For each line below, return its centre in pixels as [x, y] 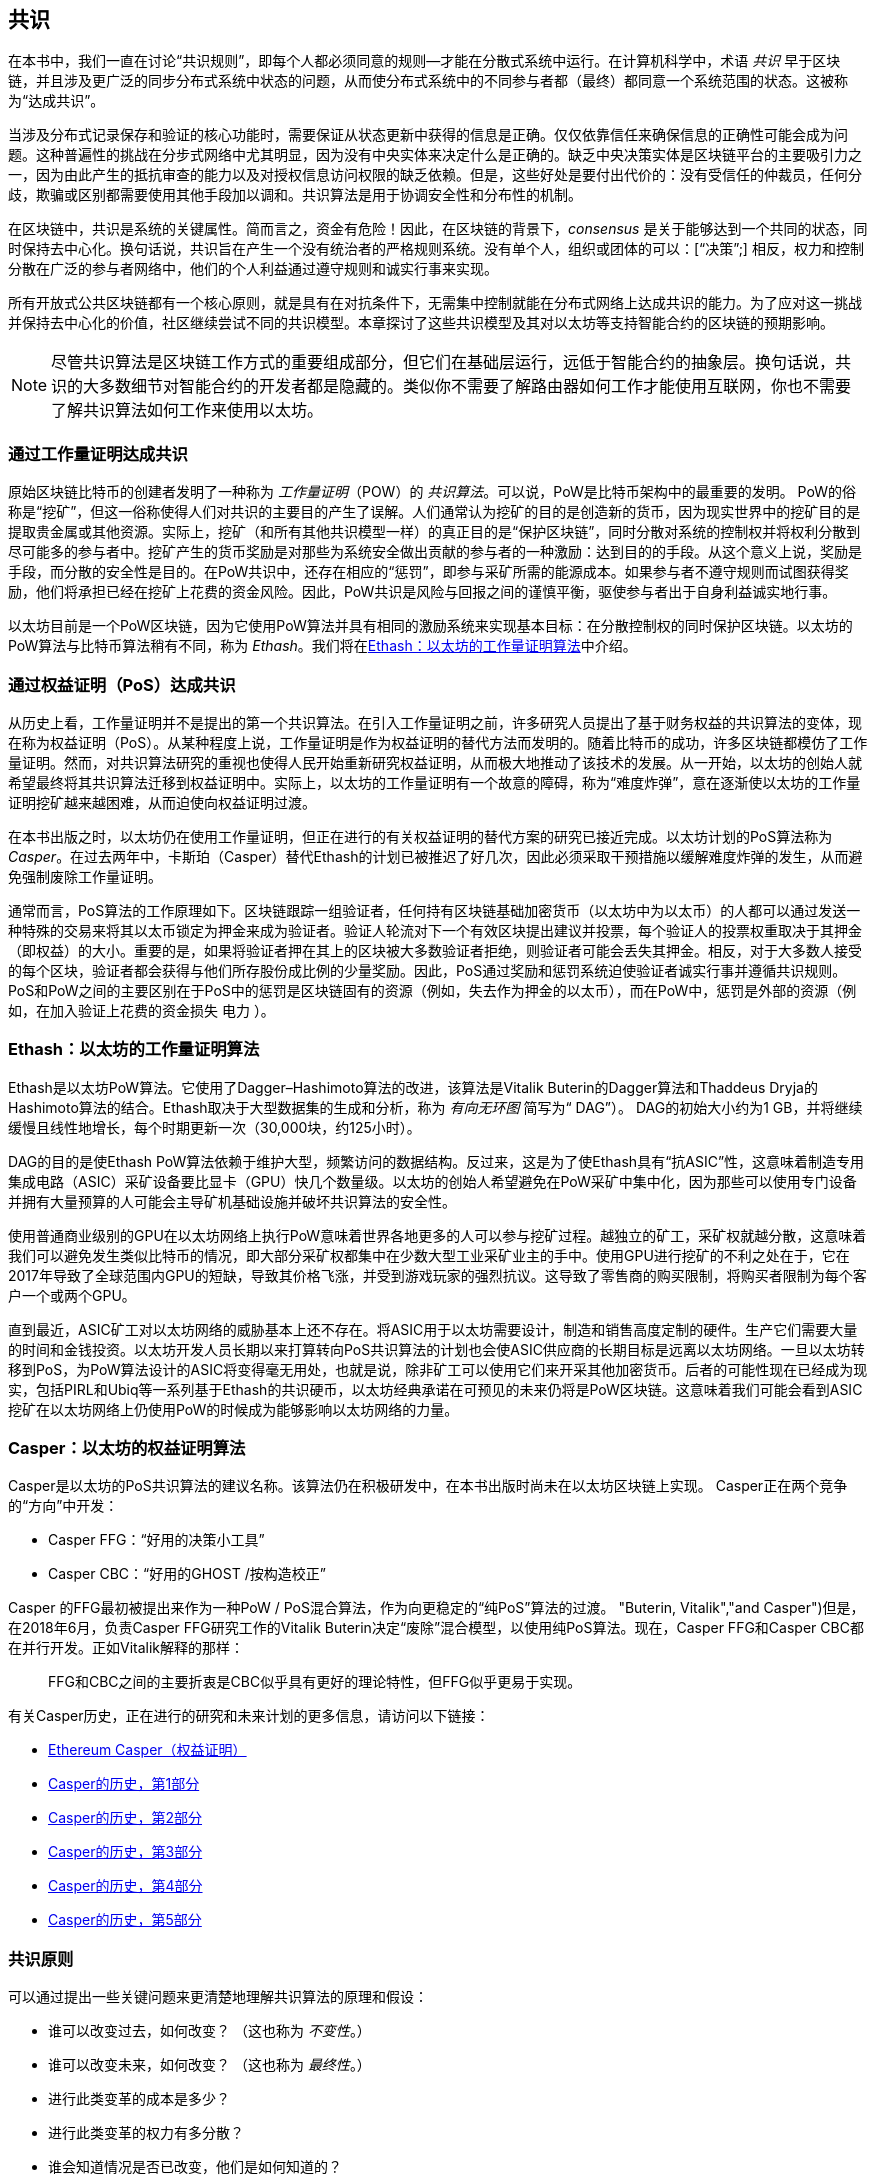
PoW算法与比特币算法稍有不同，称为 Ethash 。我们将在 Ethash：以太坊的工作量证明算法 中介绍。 [322, 646]
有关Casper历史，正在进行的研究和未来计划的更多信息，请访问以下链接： [249, 1716]
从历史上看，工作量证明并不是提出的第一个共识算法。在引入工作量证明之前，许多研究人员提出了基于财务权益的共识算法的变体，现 [435, 722]
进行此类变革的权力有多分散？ [146, 2133]
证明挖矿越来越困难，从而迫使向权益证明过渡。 [162, 802]
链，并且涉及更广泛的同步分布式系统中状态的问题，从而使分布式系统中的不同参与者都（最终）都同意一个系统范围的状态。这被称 [428, 81]
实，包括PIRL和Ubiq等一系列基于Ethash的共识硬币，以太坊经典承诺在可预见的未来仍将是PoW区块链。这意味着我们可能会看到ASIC [435, 1389]
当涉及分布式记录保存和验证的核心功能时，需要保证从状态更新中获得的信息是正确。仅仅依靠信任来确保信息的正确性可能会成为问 [428, 135]
